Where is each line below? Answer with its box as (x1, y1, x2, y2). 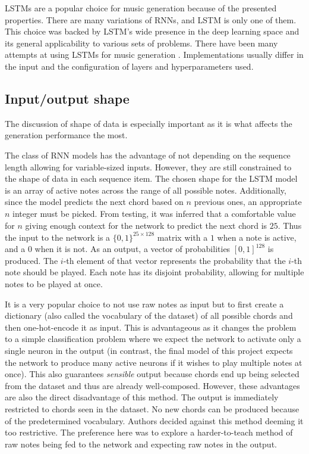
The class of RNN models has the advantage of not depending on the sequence (5, 148, 291, 161)
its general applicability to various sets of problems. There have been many (5, 36, 278, 49)
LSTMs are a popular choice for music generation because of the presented (5, 2, 277, 14)
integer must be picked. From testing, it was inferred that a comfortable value (12, 207, 296, 219)
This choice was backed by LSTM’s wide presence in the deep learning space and (5, 25, 299, 38)
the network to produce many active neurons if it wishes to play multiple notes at (5, 356, 302, 368)
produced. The (5, 254, 58, 266)
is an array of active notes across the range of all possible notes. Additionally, (5, 184, 286, 196)
